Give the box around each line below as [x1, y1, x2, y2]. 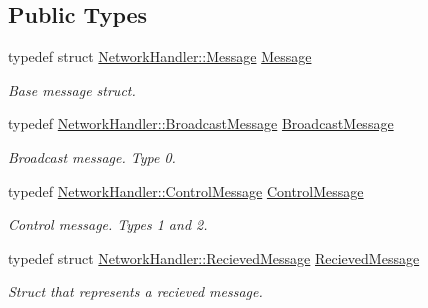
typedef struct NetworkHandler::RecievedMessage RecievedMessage [8, 247, 420, 268]
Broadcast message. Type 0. [8, 146, 176, 167]
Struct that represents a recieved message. [8, 281, 263, 302]
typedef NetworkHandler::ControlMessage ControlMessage [8, 180, 364, 201]
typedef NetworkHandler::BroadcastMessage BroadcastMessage [8, 113, 394, 134]
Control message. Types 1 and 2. [8, 214, 208, 235]
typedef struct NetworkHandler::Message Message [8, 46, 312, 67]
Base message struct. [8, 79, 136, 100]
